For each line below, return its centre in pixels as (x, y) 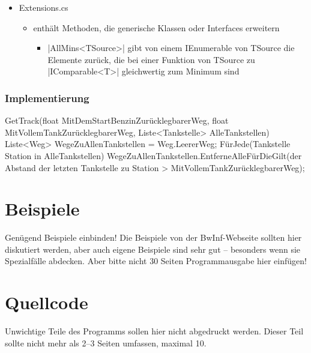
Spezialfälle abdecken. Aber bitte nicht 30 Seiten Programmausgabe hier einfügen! (156, 261)
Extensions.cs (44, 7)
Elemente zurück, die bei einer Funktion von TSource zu (151, 59)
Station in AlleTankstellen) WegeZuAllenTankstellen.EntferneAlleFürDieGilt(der (153, 155)
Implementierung (47, 98)
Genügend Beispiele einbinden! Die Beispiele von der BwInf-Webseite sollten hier (153, 237)
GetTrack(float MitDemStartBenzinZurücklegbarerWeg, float (117, 120)
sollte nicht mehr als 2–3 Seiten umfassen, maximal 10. (106, 342)
